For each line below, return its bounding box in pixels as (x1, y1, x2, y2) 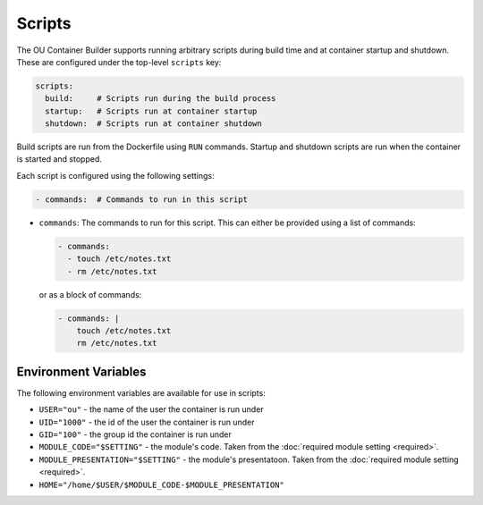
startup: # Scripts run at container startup (45, 105, 258, 116)
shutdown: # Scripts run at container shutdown (45, 119, 263, 129)
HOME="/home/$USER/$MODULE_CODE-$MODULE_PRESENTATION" (38, 479, 285, 490)
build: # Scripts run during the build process (45, 94, 276, 104)
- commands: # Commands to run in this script (35, 194, 248, 205)
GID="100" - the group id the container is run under (38, 429, 233, 440)
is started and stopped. (16, 154, 103, 164)
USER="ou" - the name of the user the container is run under (38, 404, 264, 415)
